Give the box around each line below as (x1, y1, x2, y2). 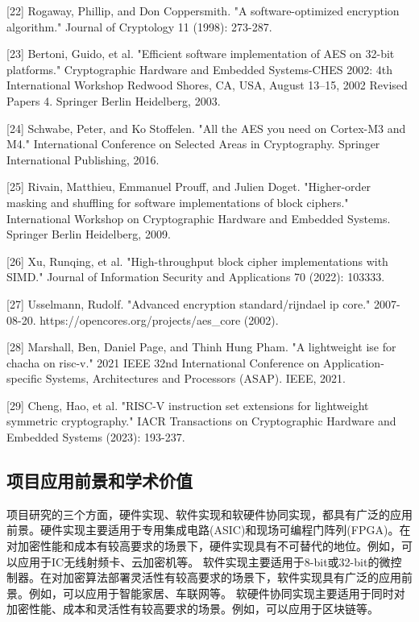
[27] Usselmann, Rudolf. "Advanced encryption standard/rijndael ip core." (6, 295, 371, 312)
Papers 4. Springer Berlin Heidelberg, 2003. (6, 92, 221, 109)
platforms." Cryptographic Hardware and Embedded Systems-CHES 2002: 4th (6, 60, 392, 77)
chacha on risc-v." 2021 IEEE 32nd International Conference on (6, 354, 320, 371)
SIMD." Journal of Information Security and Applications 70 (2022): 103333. (6, 268, 385, 285)
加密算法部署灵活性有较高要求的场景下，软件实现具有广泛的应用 (62, 569, 401, 586)
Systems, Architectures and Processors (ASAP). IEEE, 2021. (45, 370, 346, 387)
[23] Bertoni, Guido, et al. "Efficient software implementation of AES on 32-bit (6, 45, 395, 62)
